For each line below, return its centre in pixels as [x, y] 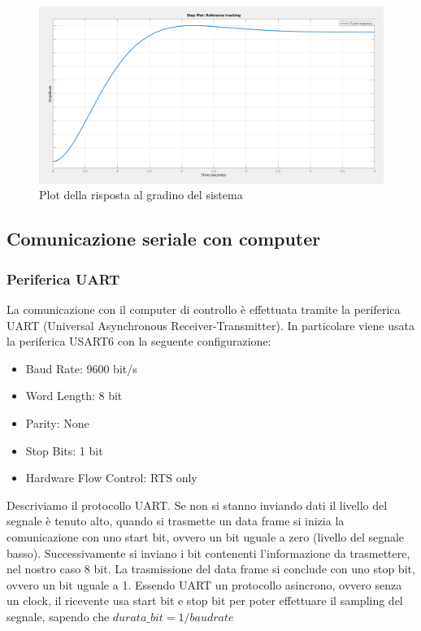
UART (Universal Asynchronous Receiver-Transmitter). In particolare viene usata [210, 325]
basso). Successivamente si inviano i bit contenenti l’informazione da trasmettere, [208, 553]
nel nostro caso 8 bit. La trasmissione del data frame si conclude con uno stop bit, [211, 569]
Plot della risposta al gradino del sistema [141, 195]
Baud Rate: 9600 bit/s [81, 368]
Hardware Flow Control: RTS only [111, 478]
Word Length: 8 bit [74, 396]
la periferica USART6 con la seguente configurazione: [139, 341]
